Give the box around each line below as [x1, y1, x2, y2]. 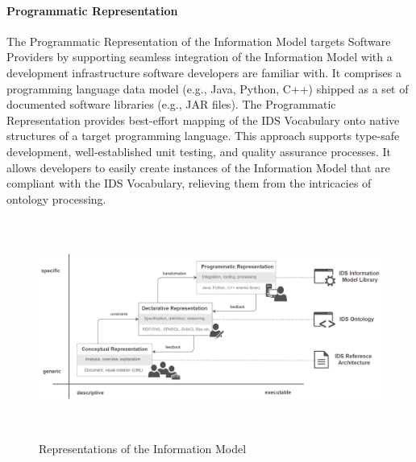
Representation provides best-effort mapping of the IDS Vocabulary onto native [6, 111, 400, 128]
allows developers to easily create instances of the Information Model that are [6, 159, 390, 175]
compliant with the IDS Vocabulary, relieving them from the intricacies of [6, 175, 372, 192]
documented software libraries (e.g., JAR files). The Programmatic [6, 96, 336, 113]
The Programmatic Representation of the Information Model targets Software [6, 32, 391, 49]
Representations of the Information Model [39, 439, 247, 456]
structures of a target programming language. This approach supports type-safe [6, 127, 400, 144]
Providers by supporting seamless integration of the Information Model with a [6, 48, 393, 65]
